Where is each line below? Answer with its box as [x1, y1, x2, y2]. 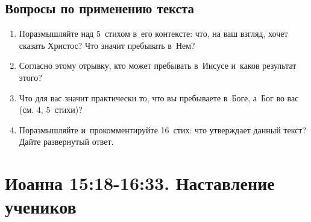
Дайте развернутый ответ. [19, 135, 114, 148]
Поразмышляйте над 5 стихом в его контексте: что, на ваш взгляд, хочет [19, 27, 288, 40]
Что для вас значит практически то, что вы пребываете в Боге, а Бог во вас [19, 91, 299, 104]
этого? [19, 71, 42, 83]
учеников [5, 194, 77, 219]
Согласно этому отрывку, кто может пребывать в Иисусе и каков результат [19, 59, 297, 72]
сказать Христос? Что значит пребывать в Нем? [19, 39, 195, 51]
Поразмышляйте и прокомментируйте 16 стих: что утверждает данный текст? [19, 123, 307, 136]
